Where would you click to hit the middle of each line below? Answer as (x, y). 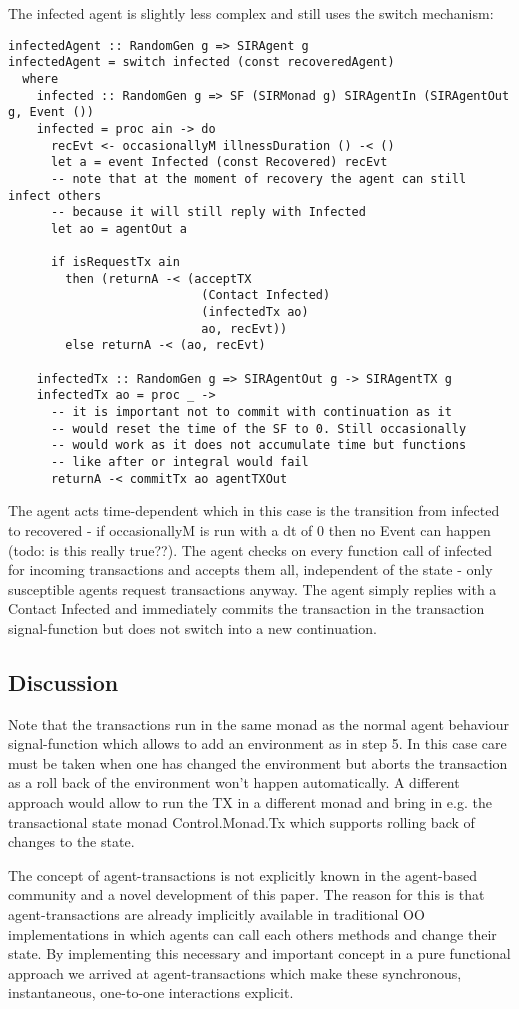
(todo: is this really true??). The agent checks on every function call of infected (250, 549)
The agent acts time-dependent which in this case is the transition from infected (254, 510)
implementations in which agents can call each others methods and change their (252, 933)
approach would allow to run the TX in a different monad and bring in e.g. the (250, 802)
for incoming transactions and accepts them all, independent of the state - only (250, 569)
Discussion (63, 681)
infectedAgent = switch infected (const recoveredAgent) (201, 62)
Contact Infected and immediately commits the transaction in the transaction (246, 608)
